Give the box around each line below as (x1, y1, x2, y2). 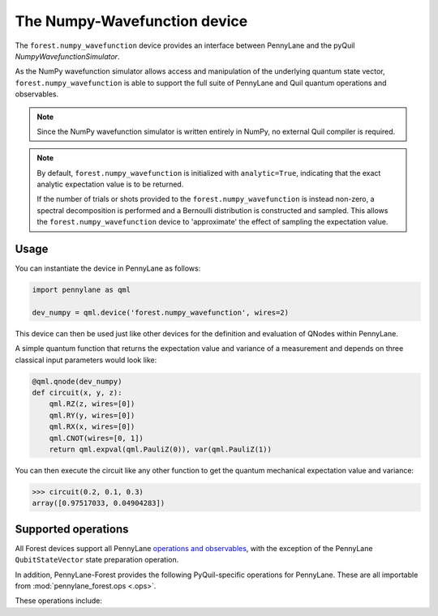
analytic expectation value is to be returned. (36, 179, 184, 190)
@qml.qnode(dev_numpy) (32, 377, 122, 386)
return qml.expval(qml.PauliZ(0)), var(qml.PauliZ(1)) (49, 445, 272, 454)
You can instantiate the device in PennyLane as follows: (15, 263, 201, 273)
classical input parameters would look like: (15, 355, 157, 365)
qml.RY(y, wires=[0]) (49, 410, 135, 420)
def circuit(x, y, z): (32, 388, 122, 397)
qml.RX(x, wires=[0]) (49, 422, 135, 431)
